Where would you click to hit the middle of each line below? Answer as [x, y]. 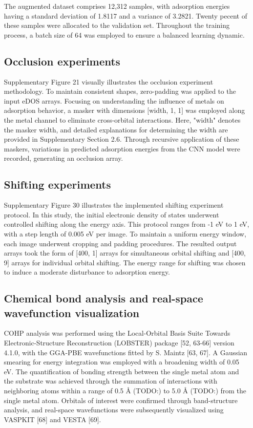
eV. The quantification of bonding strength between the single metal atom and [122, 371]
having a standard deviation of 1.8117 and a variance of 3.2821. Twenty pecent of [126, 15]
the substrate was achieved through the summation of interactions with [111, 381]
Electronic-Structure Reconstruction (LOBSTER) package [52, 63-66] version [119, 343]
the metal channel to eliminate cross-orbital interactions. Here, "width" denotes [122, 119]
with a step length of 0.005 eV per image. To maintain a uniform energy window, [125, 233]
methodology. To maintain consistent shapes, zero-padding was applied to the [120, 91]
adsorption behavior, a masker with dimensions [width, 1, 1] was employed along [125, 110]
